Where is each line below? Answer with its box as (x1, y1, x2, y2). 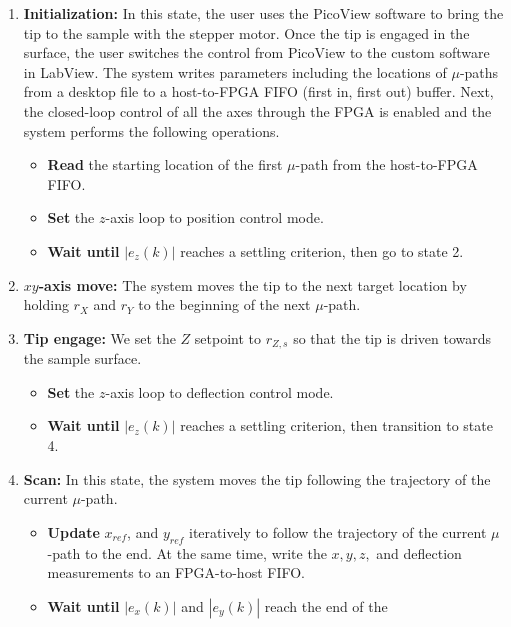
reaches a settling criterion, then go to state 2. (180, 240, 464, 261)
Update (47, 521, 100, 542)
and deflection (376, 542, 462, 563)
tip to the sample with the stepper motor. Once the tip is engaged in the (23, 22, 470, 43)
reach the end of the (264, 595, 388, 616)
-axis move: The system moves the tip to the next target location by (38, 274, 467, 295)
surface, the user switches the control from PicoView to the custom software (23, 42, 490, 63)
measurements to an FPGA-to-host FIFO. (47, 562, 305, 583)
